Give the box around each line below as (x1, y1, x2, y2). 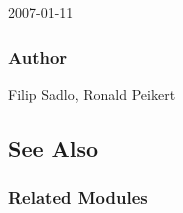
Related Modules (8, 185, 148, 210)
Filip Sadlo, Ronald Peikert (8, 83, 176, 104)
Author (8, 44, 68, 69)
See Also (8, 132, 99, 163)
